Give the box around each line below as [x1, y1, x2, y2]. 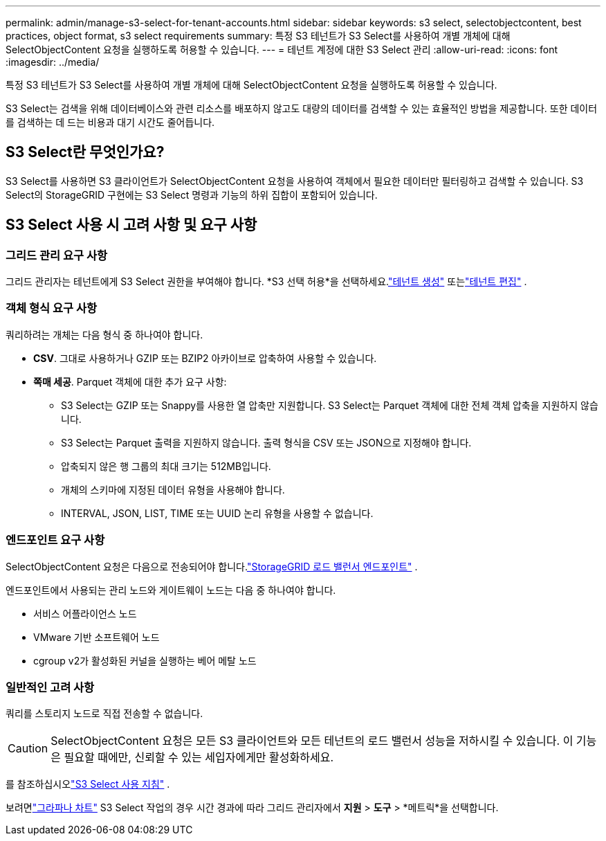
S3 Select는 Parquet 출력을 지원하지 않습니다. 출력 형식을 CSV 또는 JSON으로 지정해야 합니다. [61, 436, 472, 449]
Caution [8, 741, 48, 756]
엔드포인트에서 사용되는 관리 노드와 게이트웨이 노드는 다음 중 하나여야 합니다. [6, 584, 336, 596]
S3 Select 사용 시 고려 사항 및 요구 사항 [6, 216, 257, 234]
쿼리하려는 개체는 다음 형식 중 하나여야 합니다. [6, 328, 203, 341]
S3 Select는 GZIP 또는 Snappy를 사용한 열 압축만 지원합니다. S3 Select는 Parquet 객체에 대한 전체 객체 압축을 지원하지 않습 [61, 399, 598, 411]
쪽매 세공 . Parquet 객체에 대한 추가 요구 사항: [33, 375, 227, 388]
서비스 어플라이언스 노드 [33, 607, 137, 620]
